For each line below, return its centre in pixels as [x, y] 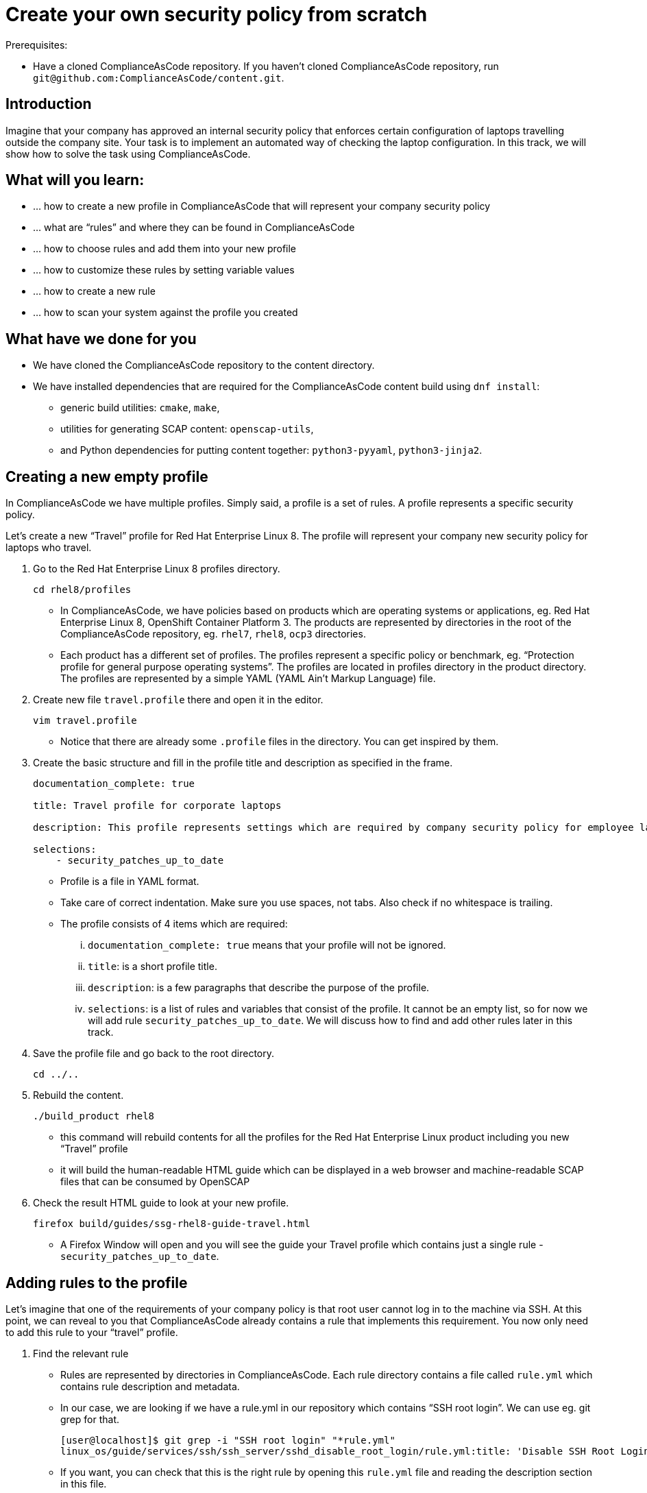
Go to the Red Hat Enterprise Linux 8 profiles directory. [157, 569]
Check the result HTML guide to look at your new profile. [161, 1203]
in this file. [84, 1483]
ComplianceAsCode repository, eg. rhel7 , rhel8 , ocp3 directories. [213, 634]
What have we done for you [101, 339]
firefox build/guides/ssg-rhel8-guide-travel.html [172, 1224]
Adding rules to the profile [97, 1283]
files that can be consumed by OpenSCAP [155, 1182]
